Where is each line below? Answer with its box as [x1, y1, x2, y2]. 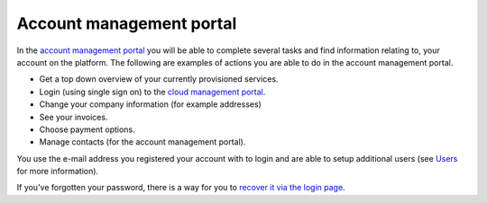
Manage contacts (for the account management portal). [39, 137, 246, 147]
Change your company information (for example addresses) [39, 99, 262, 110]
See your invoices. [39, 111, 108, 122]
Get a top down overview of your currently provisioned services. [39, 74, 279, 84]
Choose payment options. [39, 124, 135, 135]
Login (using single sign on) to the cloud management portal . [39, 86, 266, 97]
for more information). [16, 166, 99, 177]
